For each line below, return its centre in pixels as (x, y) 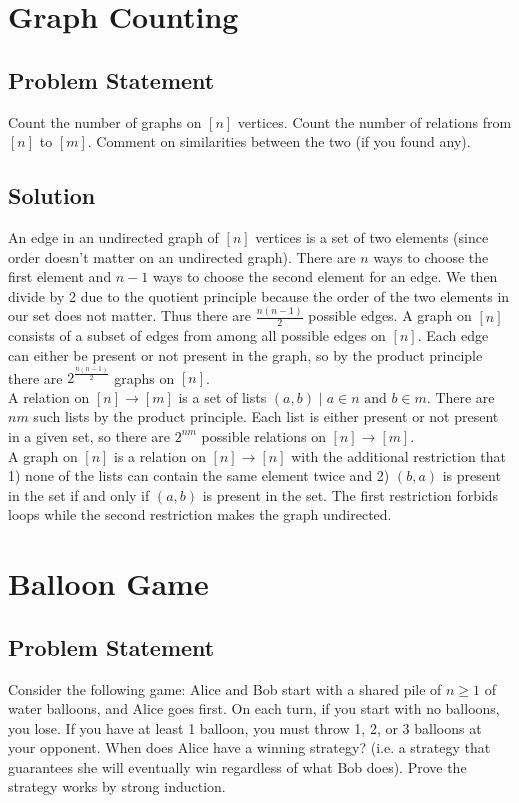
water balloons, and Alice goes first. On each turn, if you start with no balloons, (254, 708)
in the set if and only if (79, 494)
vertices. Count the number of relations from (374, 121)
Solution (52, 195)
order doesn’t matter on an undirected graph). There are (182, 256)
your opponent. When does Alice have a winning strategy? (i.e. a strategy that (249, 747)
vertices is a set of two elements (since (372, 236)
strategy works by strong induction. (117, 786)
